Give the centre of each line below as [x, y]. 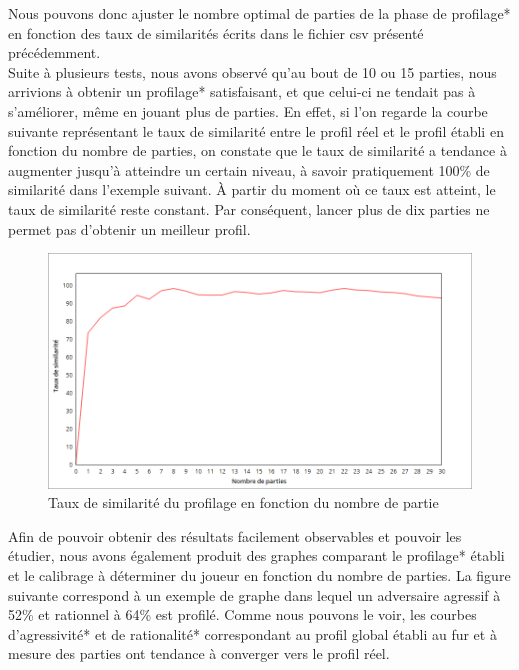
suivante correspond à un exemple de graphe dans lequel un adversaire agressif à [254, 594]
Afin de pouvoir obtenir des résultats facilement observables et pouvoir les [235, 535]
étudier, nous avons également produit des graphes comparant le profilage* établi [256, 555]
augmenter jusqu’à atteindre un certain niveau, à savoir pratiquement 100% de [249, 169]
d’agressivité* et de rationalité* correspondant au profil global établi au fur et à [252, 633]
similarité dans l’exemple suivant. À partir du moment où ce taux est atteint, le [252, 189]
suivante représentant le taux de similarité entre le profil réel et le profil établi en [256, 130]
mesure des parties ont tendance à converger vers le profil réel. [199, 653]
